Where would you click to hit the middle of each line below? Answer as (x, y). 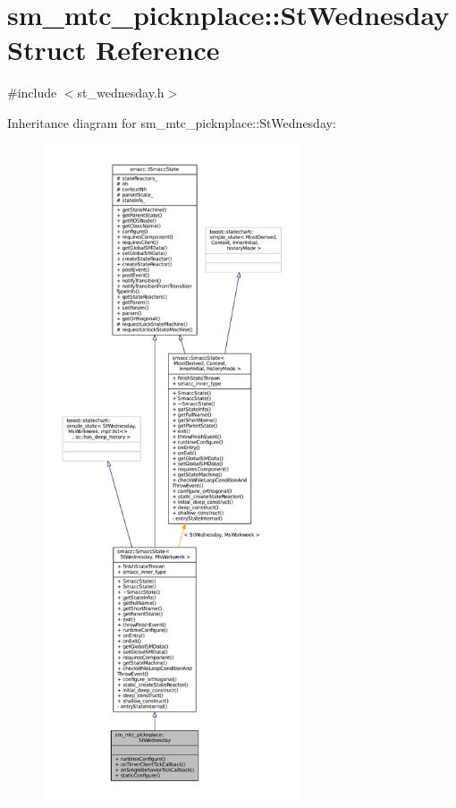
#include (32, 93)
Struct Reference (114, 50)
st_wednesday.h (121, 93)
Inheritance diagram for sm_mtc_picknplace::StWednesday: (172, 122)
